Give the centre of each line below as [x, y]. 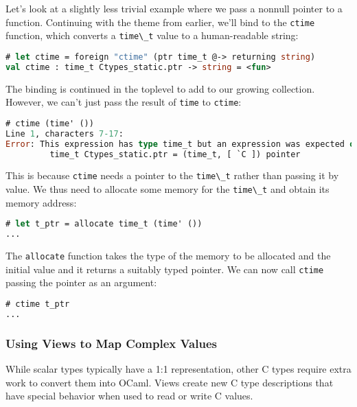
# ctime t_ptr [38, 304]
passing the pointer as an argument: [81, 282]
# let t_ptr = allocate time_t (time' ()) [104, 224]
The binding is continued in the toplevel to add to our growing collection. [160, 88]
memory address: [41, 202]
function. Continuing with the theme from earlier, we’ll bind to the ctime [160, 22]
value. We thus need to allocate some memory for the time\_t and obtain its [168, 189]
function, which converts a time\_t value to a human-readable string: [152, 35]
